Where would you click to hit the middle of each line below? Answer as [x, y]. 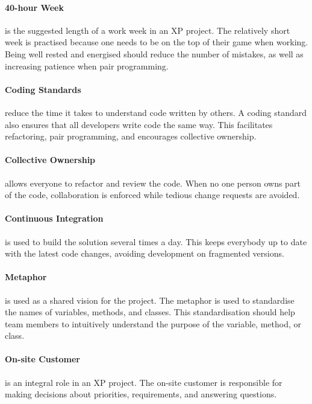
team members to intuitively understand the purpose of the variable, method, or [153, 323]
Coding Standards [43, 89]
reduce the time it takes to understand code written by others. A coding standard [156, 112]
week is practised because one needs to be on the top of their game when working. [157, 42]
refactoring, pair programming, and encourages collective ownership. [131, 136]
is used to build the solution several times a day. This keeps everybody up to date [156, 241]
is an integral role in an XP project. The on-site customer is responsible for [144, 382]
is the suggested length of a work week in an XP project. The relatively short [148, 30]
